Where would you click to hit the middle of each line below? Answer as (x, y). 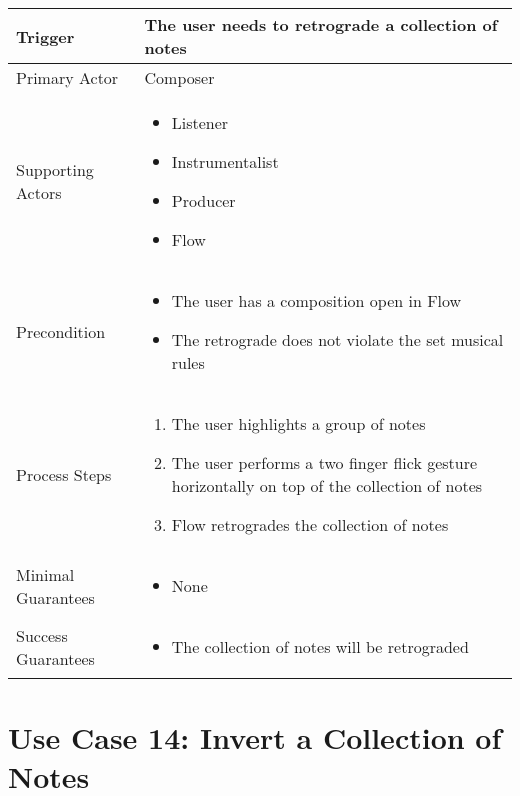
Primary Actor (67, 77)
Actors (39, 192)
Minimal (45, 574)
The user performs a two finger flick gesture (324, 462)
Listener (200, 122)
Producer (203, 200)
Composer (179, 77)
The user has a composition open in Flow (316, 300)
